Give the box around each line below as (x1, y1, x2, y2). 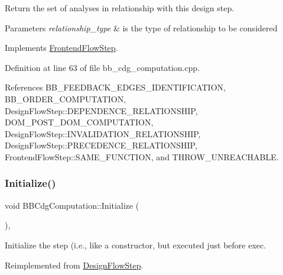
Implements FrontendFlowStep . (5, 41, 118, 54)
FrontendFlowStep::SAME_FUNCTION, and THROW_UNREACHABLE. (5, 150, 279, 163)
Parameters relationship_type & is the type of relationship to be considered (5, 21, 278, 34)
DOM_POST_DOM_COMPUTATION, (5, 116, 154, 128)
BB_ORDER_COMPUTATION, (5, 92, 126, 105)
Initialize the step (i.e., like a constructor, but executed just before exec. (5, 238, 266, 251)
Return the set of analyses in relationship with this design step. (5, 2, 235, 14)
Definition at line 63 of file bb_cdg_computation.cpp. (5, 61, 200, 73)
